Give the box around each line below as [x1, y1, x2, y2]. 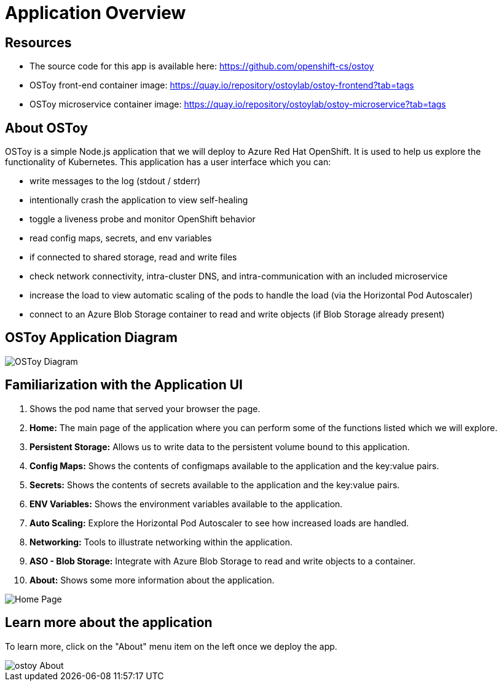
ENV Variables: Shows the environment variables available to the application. [29, 498, 343, 509]
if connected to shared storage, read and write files [29, 252, 237, 263]
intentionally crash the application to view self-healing [29, 195, 248, 206]
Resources [5, 34, 72, 50]
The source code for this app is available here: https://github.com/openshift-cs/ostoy [29, 61, 374, 72]
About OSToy [5, 120, 88, 136]
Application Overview [5, 2, 186, 23]
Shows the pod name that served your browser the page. [29, 403, 261, 414]
